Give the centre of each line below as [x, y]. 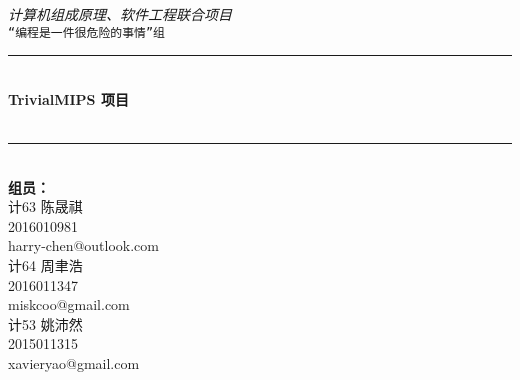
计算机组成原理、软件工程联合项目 [120, 14]
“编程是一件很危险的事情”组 [87, 32]
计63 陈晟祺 [45, 206]
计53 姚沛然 [45, 323]
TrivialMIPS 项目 [68, 98]
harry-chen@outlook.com [83, 245]
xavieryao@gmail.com [74, 362]
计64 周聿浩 [45, 265]
